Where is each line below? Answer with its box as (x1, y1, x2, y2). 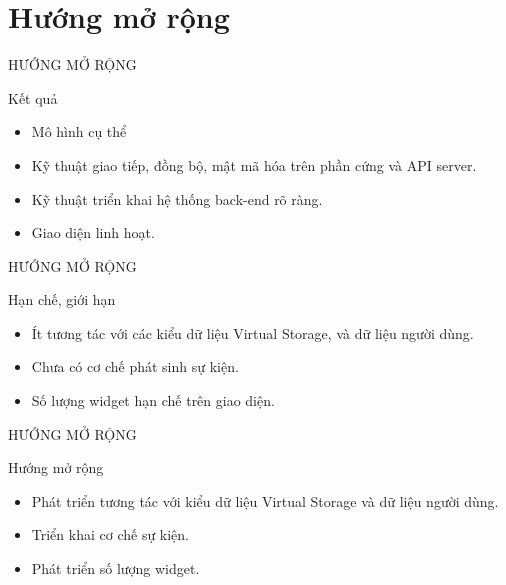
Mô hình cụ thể (31, 121, 127, 142)
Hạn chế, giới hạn (8, 289, 116, 310)
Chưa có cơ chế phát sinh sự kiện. (31, 356, 239, 377)
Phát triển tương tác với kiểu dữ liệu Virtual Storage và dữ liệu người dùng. (31, 490, 499, 511)
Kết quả (8, 87, 58, 108)
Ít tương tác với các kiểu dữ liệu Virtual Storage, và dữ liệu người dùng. (31, 322, 474, 343)
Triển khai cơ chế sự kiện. (31, 524, 190, 545)
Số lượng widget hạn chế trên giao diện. (31, 390, 275, 411)
